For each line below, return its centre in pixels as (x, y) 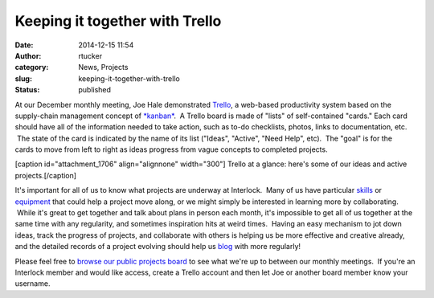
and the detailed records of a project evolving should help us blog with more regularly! (158, 247)
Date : (24, 45)
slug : (23, 78)
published (95, 90)
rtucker (90, 55)
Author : (28, 55)
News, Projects (103, 67)
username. (33, 284)
